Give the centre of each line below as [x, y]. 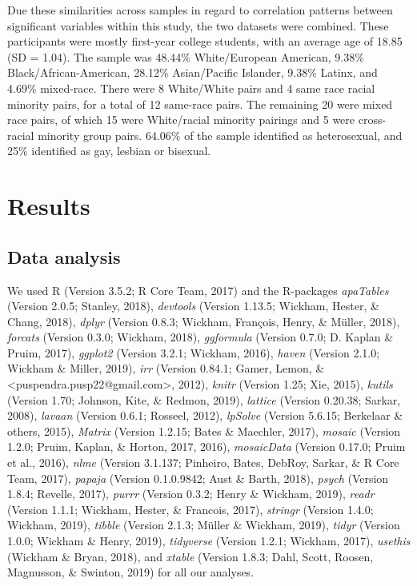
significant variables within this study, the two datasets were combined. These [198, 25]
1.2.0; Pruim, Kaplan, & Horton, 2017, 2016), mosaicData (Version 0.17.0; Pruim [206, 446]
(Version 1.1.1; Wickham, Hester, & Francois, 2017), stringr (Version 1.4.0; [190, 509]
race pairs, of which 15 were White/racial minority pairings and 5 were [181, 120]
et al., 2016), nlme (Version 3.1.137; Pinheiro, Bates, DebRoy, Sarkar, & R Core [203, 462]
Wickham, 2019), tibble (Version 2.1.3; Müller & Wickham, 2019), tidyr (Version [204, 525]
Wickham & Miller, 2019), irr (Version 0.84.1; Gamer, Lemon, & [166, 368]
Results [49, 206]
